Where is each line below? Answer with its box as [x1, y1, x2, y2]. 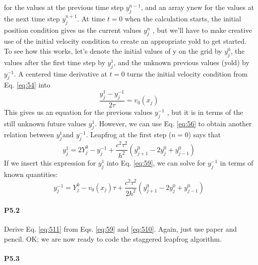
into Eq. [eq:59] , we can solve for [107, 157, 206, 168]
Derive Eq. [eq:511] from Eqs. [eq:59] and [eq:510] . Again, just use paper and [4, 224, 237, 234]
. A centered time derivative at [14, 68, 108, 79]
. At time [77, 13, 105, 23]
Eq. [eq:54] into [4, 80, 51, 90]
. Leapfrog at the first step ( [86, 129, 172, 140]
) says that [188, 129, 221, 140]
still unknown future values [4, 118, 86, 128]
